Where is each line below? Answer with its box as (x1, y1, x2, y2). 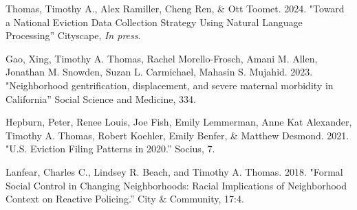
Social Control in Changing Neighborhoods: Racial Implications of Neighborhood (6, 178, 347, 192)
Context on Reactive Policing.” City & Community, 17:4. (6, 191, 244, 206)
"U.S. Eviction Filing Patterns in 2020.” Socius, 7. (6, 141, 215, 156)
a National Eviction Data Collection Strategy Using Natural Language (6, 14, 303, 29)
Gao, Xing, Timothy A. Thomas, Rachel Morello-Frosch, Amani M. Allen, (6, 51, 318, 65)
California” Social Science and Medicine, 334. (6, 91, 196, 106)
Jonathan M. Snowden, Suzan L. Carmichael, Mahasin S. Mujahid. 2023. (6, 65, 313, 79)
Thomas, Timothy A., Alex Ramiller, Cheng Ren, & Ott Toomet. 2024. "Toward (6, 1, 345, 15)
